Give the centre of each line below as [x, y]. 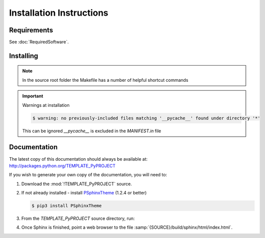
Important [33, 96]
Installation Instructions [59, 13]
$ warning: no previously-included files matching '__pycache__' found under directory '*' [146, 118]
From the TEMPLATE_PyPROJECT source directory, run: [78, 218]
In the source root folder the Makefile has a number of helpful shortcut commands [105, 80]
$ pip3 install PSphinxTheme [67, 206]
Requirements [31, 30]
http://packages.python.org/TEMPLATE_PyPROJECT [62, 166]
